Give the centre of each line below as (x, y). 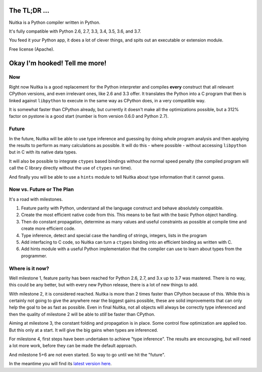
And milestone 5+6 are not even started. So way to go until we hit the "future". (87, 354)
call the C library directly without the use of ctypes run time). (71, 168)
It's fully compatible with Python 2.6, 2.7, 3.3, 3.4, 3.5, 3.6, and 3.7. (75, 31)
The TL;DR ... (29, 10)
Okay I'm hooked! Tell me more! (58, 63)
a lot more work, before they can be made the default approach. (73, 346)
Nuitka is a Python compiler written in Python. (55, 22)
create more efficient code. (48, 228)
